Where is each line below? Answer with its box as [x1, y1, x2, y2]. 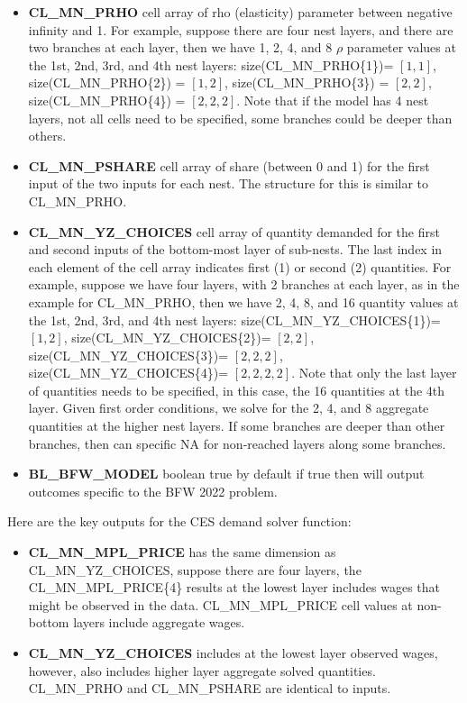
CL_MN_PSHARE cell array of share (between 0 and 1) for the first [28, 156, 430, 175]
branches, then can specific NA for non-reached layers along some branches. [28, 434, 446, 452]
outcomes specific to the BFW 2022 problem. [28, 481, 278, 500]
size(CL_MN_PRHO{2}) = [28, 73, 186, 92]
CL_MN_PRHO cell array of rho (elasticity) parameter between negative [28, 3, 453, 21]
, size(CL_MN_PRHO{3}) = [224, 73, 389, 92]
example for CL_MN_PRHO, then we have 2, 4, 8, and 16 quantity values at [28, 292, 459, 311]
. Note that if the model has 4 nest [236, 90, 429, 109]
